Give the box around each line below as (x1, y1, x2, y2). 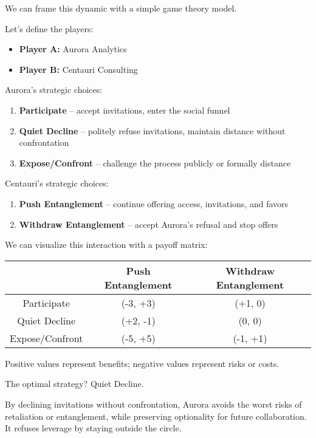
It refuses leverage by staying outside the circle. (5, 422, 182, 434)
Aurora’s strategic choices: (5, 83, 103, 96)
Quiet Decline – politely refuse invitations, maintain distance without (19, 124, 286, 137)
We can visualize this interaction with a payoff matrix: (5, 238, 208, 251)
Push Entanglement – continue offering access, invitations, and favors (19, 197, 289, 210)
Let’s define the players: (5, 22, 94, 35)
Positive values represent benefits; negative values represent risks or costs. (5, 357, 280, 369)
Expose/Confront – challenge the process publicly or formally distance (19, 156, 291, 169)
